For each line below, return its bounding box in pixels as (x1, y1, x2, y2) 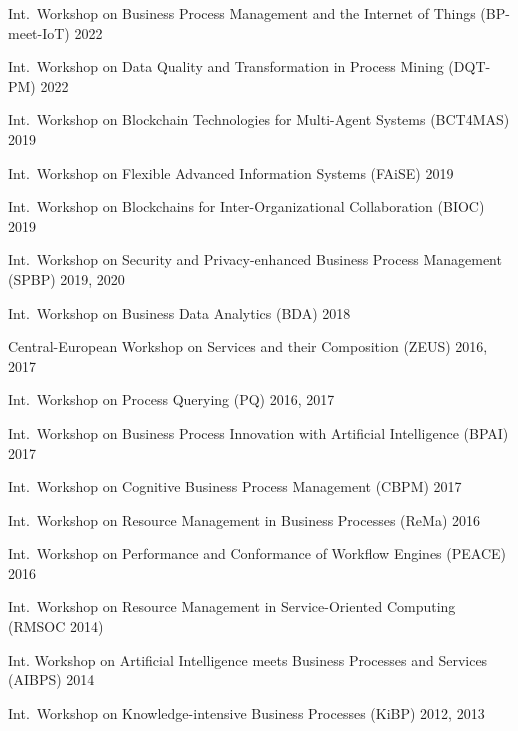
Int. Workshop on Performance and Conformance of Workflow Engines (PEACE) (8, 543, 506, 564)
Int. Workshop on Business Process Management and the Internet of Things (8, 3, 476, 23)
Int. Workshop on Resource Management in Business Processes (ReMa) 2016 (8, 509, 481, 530)
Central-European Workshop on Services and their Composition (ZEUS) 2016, (8, 336, 488, 357)
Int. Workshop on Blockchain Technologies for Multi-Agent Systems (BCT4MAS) (8, 109, 510, 130)
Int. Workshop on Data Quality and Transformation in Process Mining (8, 56, 444, 77)
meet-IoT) (8, 22, 70, 43)
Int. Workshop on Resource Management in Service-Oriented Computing (8, 596, 456, 617)
